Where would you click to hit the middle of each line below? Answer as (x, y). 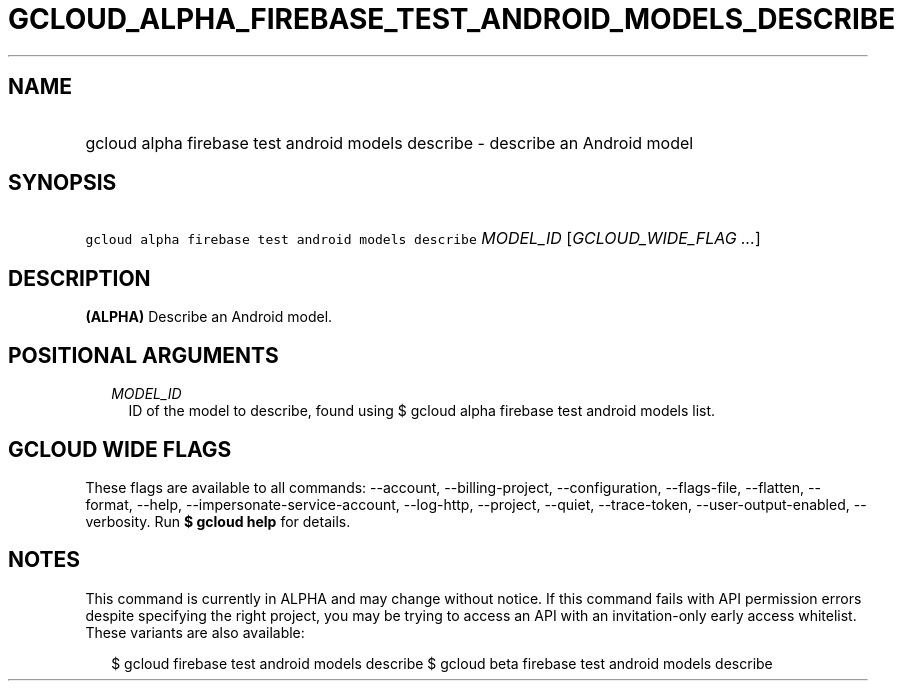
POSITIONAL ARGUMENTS (143, 355)
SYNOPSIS (62, 183)
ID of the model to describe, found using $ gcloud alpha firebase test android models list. (422, 411)
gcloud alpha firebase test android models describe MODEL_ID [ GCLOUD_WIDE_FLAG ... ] (423, 238)
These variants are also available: (195, 632)
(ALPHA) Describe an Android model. (209, 317)
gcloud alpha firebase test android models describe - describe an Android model (389, 142)
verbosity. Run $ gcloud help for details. (218, 521)
